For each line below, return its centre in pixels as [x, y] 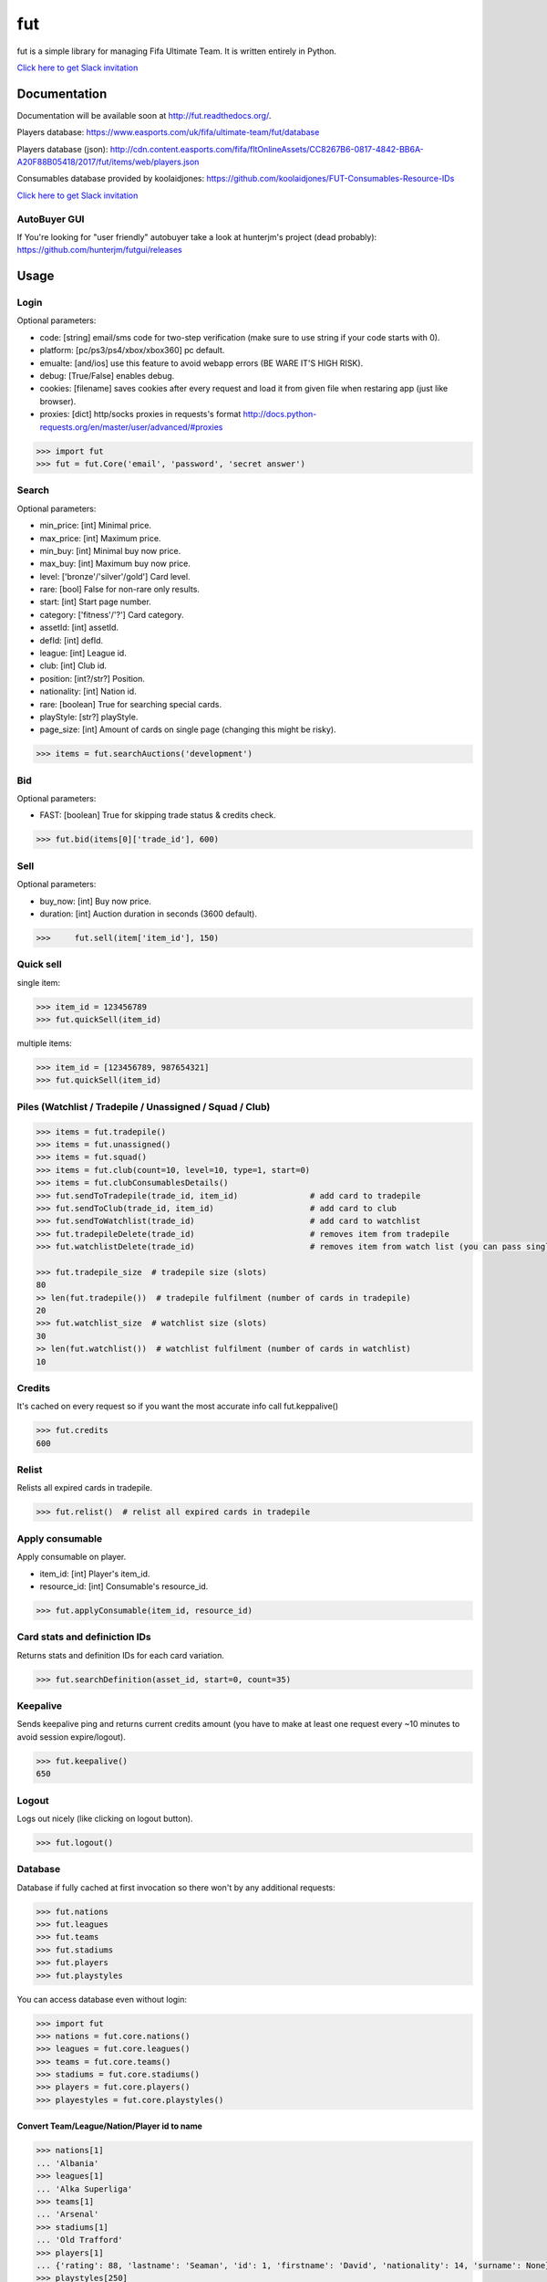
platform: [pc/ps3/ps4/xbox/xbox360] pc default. [132, 351]
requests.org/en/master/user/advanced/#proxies [131, 427]
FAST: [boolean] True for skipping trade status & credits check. [158, 815]
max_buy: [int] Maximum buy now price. [115, 564]
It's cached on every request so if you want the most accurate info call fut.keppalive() [178, 1407]
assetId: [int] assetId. [79, 628]
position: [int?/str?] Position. [93, 678]
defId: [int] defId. [72, 640]
